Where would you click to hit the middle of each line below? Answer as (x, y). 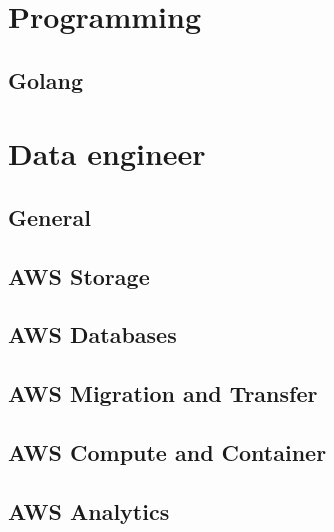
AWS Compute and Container (167, 452)
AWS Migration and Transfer (163, 393)
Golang (45, 79)
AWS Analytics (89, 510)
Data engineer (107, 153)
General (49, 216)
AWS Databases (92, 334)
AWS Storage (79, 275)
